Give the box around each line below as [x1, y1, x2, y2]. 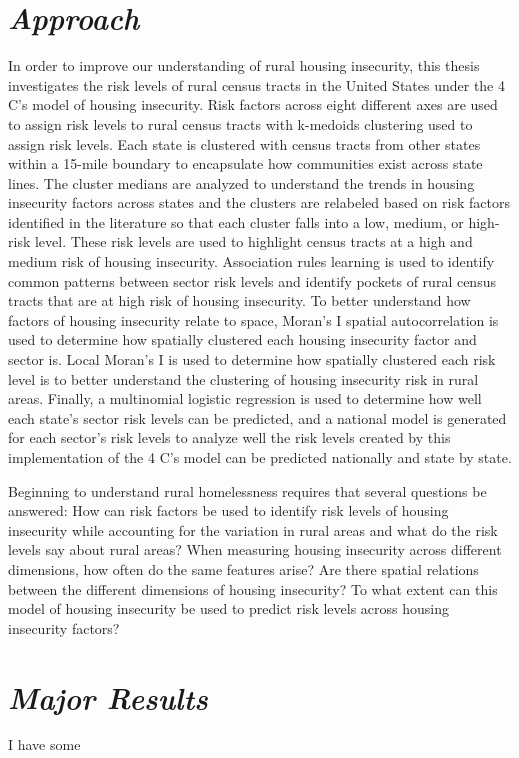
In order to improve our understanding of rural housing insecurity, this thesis [8, 55, 480, 76]
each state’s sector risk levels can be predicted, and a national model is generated [8, 407, 507, 428]
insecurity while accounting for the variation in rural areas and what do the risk [8, 519, 498, 540]
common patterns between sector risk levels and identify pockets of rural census [8, 270, 496, 291]
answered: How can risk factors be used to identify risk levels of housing [8, 500, 449, 521]
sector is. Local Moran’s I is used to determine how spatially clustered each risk [8, 349, 496, 370]
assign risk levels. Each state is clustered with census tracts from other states [8, 133, 481, 154]
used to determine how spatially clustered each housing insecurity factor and [8, 329, 477, 350]
